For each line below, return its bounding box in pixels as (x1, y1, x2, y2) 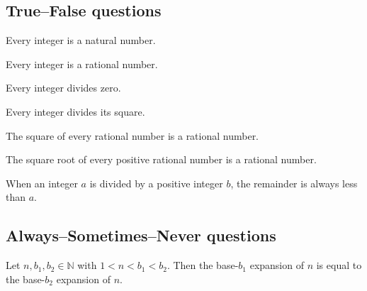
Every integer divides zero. (6, 80, 121, 95)
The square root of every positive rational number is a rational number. (6, 152, 317, 167)
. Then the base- (166, 258, 239, 273)
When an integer (6, 175, 78, 190)
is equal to (316, 258, 362, 273)
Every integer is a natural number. (6, 33, 156, 48)
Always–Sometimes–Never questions (6, 224, 276, 246)
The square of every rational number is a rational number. (6, 128, 259, 143)
